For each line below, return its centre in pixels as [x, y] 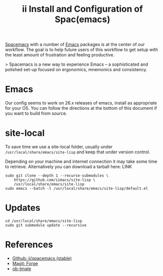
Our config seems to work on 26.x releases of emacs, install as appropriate [81, 103]
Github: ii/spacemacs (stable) [42, 258]
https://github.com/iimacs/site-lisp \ [55, 180]
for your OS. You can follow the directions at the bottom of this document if [81, 108]
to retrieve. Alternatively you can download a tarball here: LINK [68, 167]
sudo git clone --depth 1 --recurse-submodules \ [57, 176]
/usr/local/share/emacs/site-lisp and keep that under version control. [78, 152]
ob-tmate [22, 269]
